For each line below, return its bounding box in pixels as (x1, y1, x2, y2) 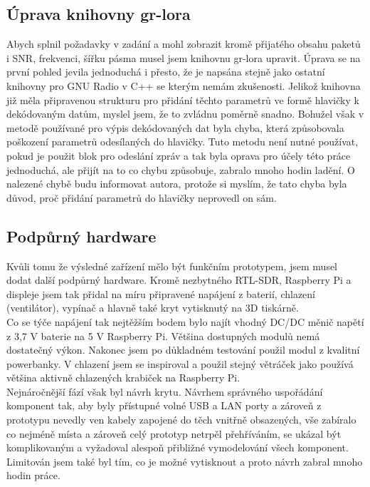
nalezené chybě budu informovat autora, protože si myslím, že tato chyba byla (6, 176, 347, 191)
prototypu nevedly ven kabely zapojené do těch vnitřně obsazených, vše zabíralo (6, 412, 356, 427)
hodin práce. (6, 468, 60, 483)
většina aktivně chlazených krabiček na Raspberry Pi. (6, 370, 240, 385)
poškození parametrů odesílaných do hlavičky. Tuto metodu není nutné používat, (6, 134, 359, 149)
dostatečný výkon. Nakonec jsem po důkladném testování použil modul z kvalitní (6, 342, 360, 357)
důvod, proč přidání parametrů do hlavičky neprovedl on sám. (6, 190, 277, 205)
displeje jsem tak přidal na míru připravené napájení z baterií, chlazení (6, 286, 315, 301)
